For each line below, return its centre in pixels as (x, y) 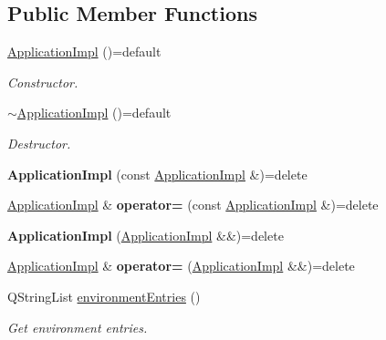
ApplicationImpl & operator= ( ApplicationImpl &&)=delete (181, 266)
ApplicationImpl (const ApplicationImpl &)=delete (157, 174)
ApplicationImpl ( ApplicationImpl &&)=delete (146, 235)
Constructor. (43, 82)
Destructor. (39, 143)
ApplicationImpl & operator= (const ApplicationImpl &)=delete (193, 205)
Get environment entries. (78, 327)
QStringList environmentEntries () (104, 296)
